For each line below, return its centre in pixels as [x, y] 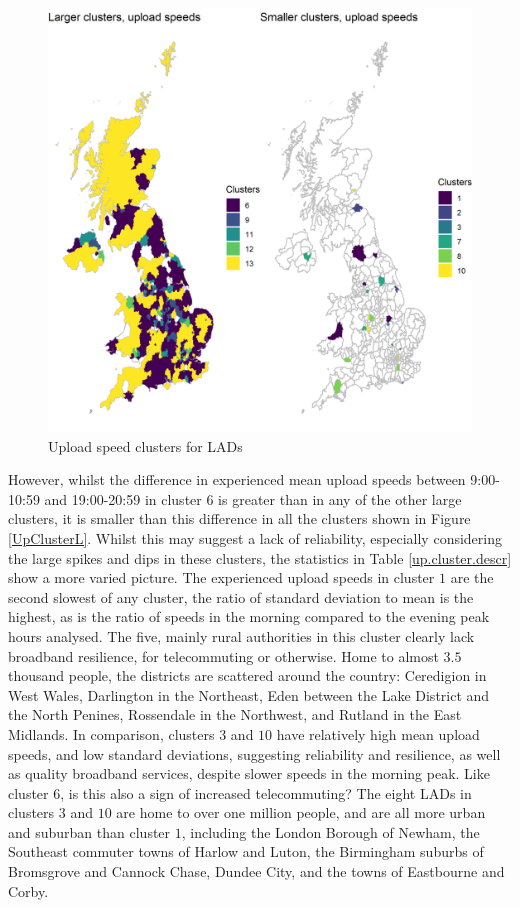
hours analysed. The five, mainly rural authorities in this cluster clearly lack [241, 635]
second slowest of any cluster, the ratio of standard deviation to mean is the [241, 596]
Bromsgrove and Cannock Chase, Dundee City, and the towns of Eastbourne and [256, 871]
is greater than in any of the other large [340, 498]
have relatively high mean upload [378, 733]
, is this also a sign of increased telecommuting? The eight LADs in [266, 792]
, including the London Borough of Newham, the [330, 831]
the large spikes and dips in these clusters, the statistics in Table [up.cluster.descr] [260, 557]
